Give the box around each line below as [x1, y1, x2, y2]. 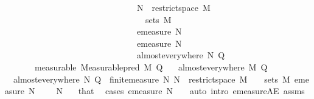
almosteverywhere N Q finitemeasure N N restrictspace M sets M [13, 72, 290, 85]
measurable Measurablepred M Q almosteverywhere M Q [34, 60, 268, 73]
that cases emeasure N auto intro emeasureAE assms [78, 84, 305, 97]
